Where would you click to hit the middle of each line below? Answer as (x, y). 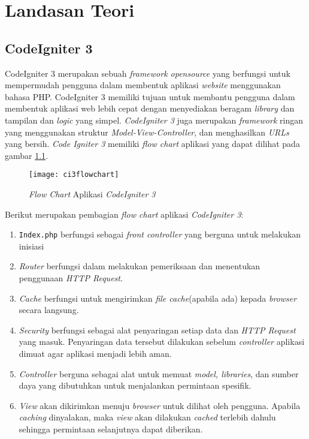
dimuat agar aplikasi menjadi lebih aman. (95, 353)
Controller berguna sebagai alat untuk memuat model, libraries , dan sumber (159, 373)
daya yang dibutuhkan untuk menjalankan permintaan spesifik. (135, 385)
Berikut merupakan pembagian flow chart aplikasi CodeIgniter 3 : (124, 214)
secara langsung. (49, 310)
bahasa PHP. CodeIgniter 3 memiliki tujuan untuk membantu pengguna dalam (150, 96)
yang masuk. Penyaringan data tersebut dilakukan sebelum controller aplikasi (162, 342)
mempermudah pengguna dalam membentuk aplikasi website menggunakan (143, 85)
